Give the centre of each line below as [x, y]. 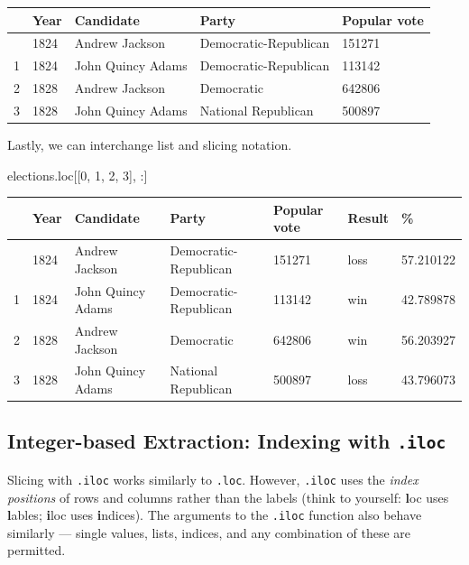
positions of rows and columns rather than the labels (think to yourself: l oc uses [228, 497]
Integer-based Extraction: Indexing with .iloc [227, 441]
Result [368, 218]
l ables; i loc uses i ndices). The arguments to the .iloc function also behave [215, 515]
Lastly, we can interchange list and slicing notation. [150, 144]
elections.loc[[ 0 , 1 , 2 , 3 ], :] [78, 175]
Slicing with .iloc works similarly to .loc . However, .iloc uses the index [213, 479]
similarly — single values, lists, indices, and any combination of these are [209, 532]
